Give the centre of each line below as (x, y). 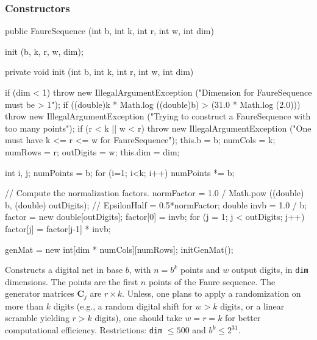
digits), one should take (138, 318)
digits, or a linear (252, 306)
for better (243, 318)
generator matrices (40, 293)
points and (200, 270)
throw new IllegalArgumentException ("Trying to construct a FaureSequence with (158, 116)
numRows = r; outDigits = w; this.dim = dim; (92, 151)
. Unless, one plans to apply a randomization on (212, 293)
